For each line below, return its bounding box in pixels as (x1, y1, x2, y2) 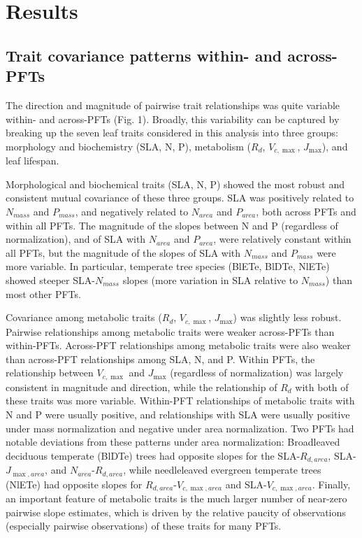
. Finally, (312, 476, 351, 491)
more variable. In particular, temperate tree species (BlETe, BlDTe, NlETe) (6, 259, 330, 274)
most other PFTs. (6, 286, 81, 301)
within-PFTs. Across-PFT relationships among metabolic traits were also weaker (6, 338, 351, 353)
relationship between (6, 365, 94, 380)
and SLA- (225, 476, 267, 491)
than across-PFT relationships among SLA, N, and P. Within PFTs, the (6, 351, 315, 366)
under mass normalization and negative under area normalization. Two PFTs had (6, 420, 354, 435)
